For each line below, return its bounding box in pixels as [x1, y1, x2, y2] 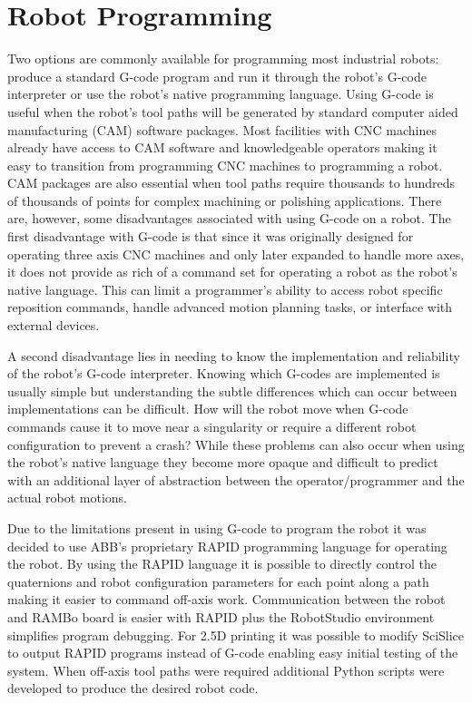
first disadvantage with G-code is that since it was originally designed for [7, 227, 414, 246]
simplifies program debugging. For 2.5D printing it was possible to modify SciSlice [7, 625, 465, 644]
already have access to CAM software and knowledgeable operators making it [7, 138, 438, 157]
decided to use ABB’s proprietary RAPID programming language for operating [7, 536, 447, 555]
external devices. [7, 316, 100, 335]
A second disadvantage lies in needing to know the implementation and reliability [7, 346, 460, 365]
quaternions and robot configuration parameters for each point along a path [7, 571, 429, 591]
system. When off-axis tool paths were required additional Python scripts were [7, 660, 445, 679]
